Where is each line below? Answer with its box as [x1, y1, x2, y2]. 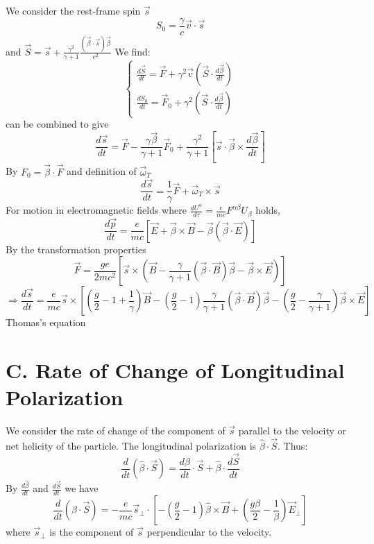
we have [65, 481, 99, 495]
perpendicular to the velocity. [146, 525, 272, 539]
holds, [255, 203, 280, 217]
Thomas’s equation [6, 315, 86, 330]
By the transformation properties [6, 241, 146, 256]
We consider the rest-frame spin [6, 3, 141, 17]
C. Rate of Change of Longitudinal [6, 355, 345, 384]
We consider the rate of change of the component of [6, 423, 226, 438]
